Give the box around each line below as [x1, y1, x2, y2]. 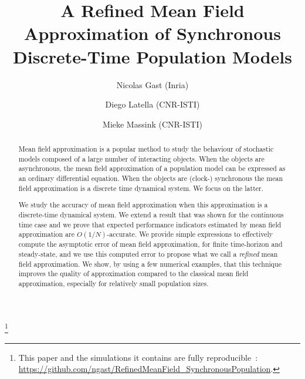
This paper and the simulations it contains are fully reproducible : [18, 351, 258, 363]
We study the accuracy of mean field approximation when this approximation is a [18, 200, 268, 210]
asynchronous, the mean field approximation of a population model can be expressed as [18, 163, 286, 173]
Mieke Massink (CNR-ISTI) [103, 118, 202, 130]
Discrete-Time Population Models [13, 44, 292, 68]
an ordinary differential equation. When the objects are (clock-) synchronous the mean [18, 173, 283, 183]
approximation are [18, 229, 75, 239]
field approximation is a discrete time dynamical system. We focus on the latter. [18, 183, 264, 193]
